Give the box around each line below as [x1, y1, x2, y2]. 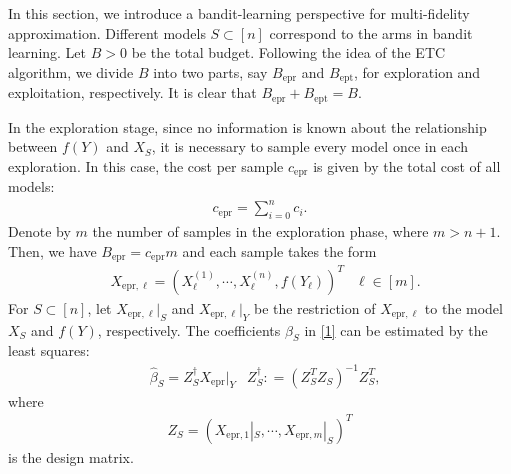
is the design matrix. [8, 446, 134, 467]
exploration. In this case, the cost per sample [8, 155, 284, 176]
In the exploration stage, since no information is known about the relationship [8, 116, 487, 137]
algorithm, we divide [8, 61, 134, 82]
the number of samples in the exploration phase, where [92, 221, 429, 242]
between [8, 136, 58, 157]
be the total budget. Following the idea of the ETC [131, 42, 446, 63]
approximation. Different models [8, 22, 206, 43]
